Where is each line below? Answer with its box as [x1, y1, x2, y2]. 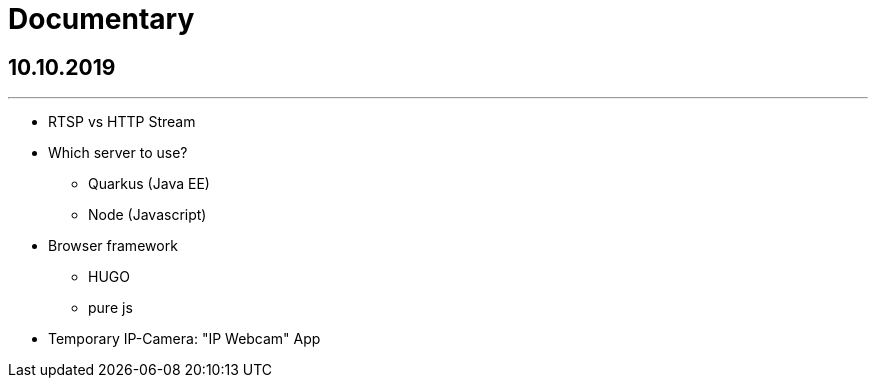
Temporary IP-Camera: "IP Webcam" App [48, 330, 321, 348]
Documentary [8, 2, 195, 36]
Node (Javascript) [88, 206, 207, 224]
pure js [88, 299, 133, 317]
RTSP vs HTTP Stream [48, 113, 196, 131]
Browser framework [48, 237, 178, 255]
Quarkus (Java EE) [88, 175, 210, 193]
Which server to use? [48, 144, 188, 162]
